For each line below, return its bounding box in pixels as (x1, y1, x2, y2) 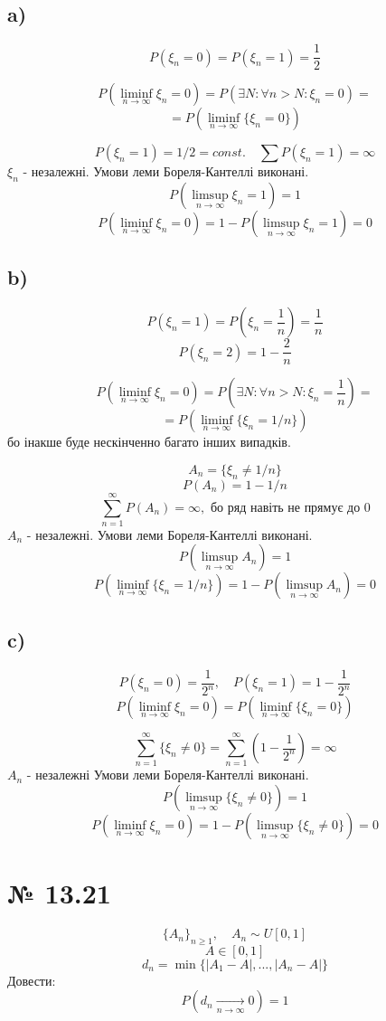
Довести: (7, 970, 56, 989)
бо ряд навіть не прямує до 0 (210, 501, 371, 515)
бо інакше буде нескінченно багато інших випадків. (7, 432, 291, 451)
